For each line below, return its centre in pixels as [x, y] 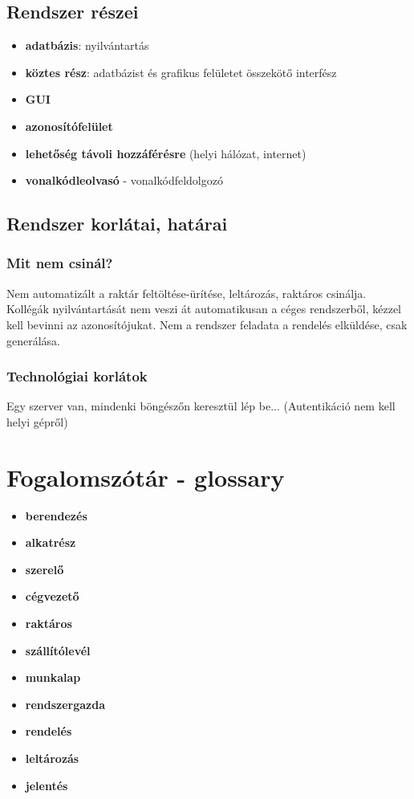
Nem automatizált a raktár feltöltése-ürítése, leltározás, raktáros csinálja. [187, 293]
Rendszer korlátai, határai [117, 224]
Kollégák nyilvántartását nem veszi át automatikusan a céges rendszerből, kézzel [204, 309]
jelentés [47, 785]
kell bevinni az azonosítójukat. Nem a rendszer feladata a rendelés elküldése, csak [207, 324]
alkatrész [51, 542]
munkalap [53, 677]
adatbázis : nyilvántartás [87, 45]
